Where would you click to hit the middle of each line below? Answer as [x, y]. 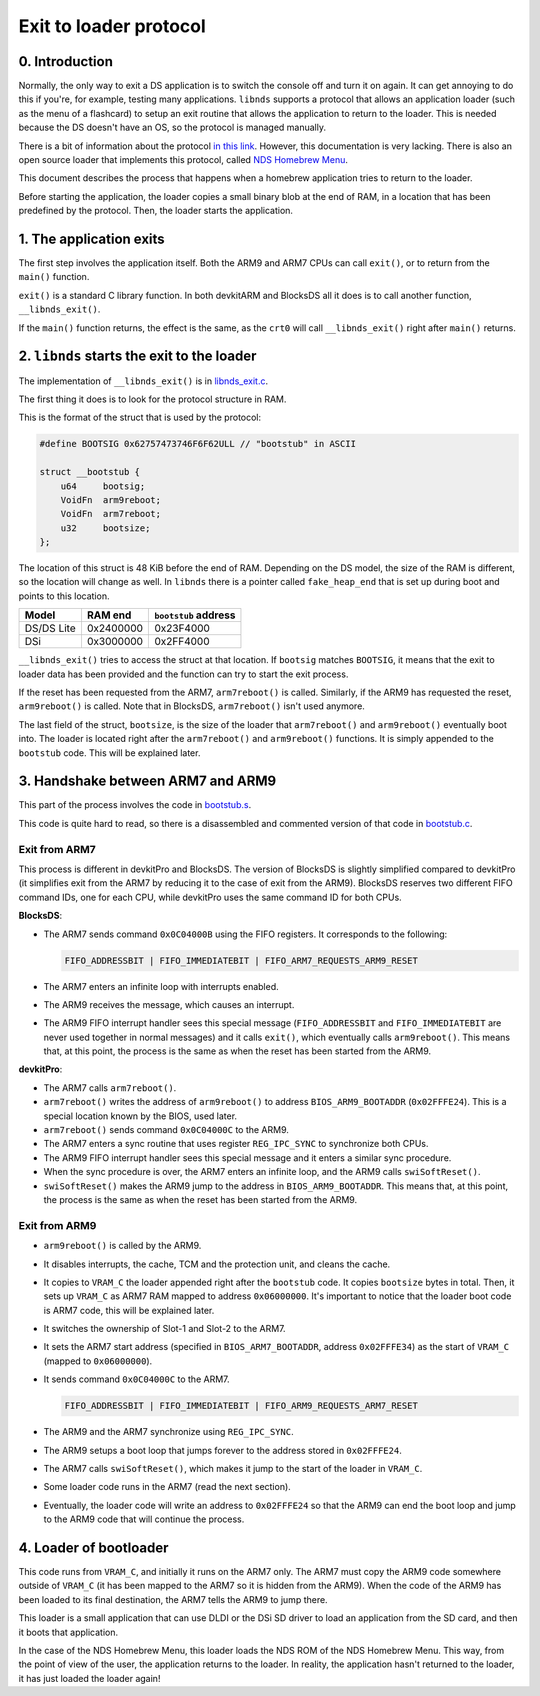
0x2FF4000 [182, 642]
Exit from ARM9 [57, 1225]
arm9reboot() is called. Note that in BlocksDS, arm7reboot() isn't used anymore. [191, 706]
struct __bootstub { [89, 472]
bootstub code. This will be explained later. [109, 752]
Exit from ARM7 [57, 849]
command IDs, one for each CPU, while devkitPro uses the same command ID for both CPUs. [210, 897]
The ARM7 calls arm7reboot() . [110, 1087]
